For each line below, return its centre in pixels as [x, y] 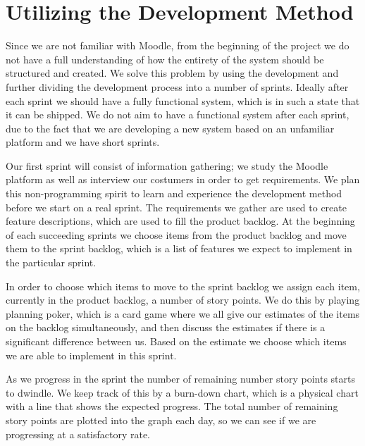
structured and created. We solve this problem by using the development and [172, 73]
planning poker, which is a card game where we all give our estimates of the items [183, 313]
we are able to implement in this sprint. [91, 355]
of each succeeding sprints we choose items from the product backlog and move [176, 234]
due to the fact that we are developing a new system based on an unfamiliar [170, 128]
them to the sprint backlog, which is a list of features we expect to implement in [179, 248]
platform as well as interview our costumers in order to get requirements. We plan [183, 179]
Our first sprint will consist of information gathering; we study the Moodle [167, 165]
